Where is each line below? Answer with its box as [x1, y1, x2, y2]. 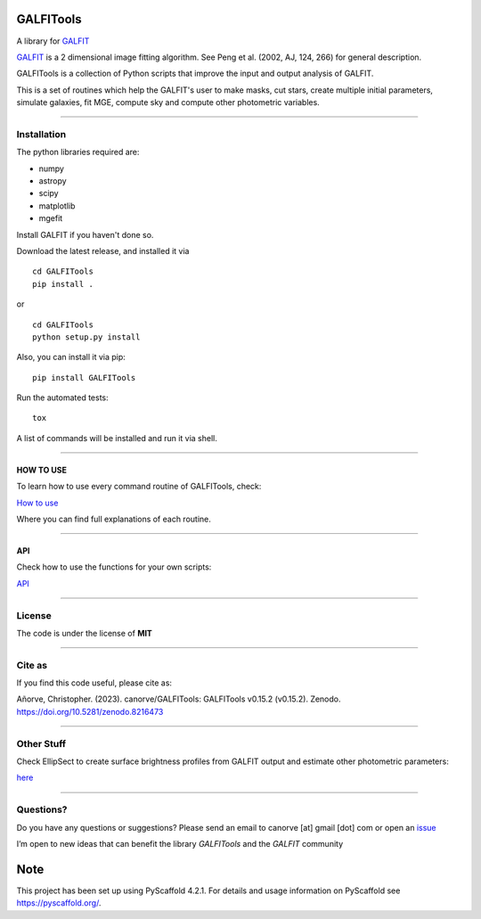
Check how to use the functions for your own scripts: [16, 562, 212, 572]
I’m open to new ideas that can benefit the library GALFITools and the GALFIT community [16, 838, 344, 849]
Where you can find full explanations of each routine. [16, 513, 211, 525]
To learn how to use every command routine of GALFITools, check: [16, 481, 262, 492]
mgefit [38, 213, 63, 224]
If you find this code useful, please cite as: [16, 677, 173, 688]
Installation [16, 127, 67, 140]
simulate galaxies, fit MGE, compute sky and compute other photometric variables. [16, 97, 320, 108]
